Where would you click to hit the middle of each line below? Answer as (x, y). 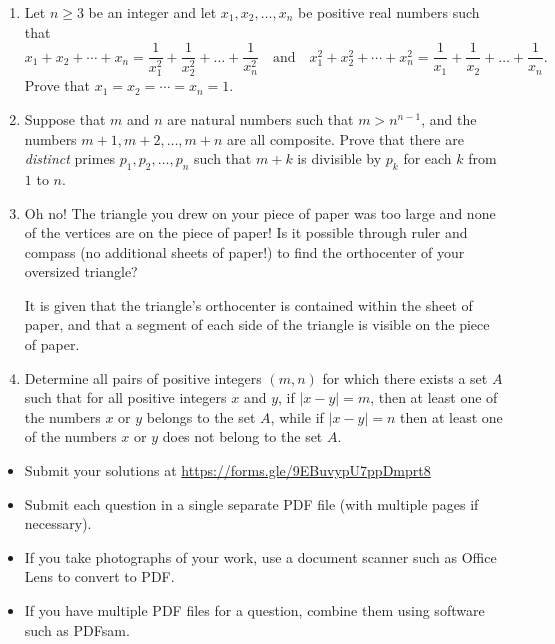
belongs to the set (201, 416)
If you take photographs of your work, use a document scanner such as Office (260, 556)
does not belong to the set (242, 436)
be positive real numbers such (389, 12)
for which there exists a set (405, 377)
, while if (297, 416)
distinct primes (70, 158)
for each (427, 158)
